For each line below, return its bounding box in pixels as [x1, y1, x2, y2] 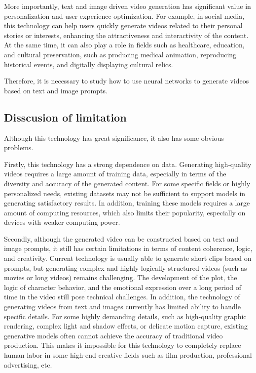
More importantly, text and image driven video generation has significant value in [4, 1, 251, 11]
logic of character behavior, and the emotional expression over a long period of [4, 282, 242, 292]
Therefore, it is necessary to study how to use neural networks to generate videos [4, 76, 249, 86]
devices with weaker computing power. [4, 217, 120, 227]
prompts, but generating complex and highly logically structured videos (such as [4, 262, 247, 273]
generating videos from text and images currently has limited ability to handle [4, 301, 241, 312]
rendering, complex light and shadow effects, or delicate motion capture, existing [4, 321, 248, 331]
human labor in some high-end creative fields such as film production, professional [4, 350, 252, 360]
